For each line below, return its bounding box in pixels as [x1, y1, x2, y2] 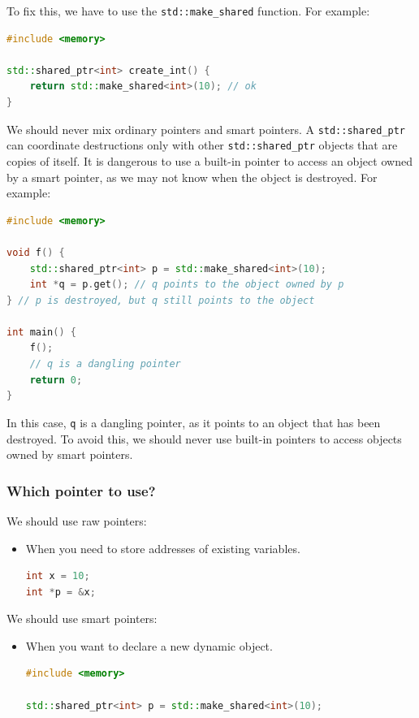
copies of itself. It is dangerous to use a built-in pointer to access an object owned [6, 152, 413, 169]
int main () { [6, 326, 76, 338]
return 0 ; [29, 374, 83, 386]
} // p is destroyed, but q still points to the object [6, 294, 315, 306]
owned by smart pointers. [6, 446, 133, 463]
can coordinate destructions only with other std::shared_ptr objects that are [6, 136, 398, 154]
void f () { [6, 246, 65, 258]
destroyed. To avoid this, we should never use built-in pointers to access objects [6, 430, 402, 447]
